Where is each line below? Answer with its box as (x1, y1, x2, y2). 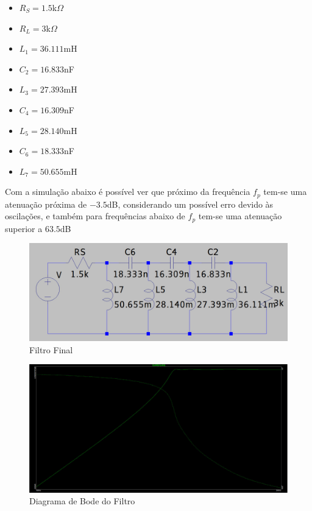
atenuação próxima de (5, 197, 87, 210)
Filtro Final (29, 343, 73, 356)
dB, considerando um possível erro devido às (107, 197, 274, 210)
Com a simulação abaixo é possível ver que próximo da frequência (5, 185, 250, 198)
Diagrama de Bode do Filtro (29, 495, 135, 507)
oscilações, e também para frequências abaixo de (5, 210, 185, 222)
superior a (5, 222, 43, 234)
